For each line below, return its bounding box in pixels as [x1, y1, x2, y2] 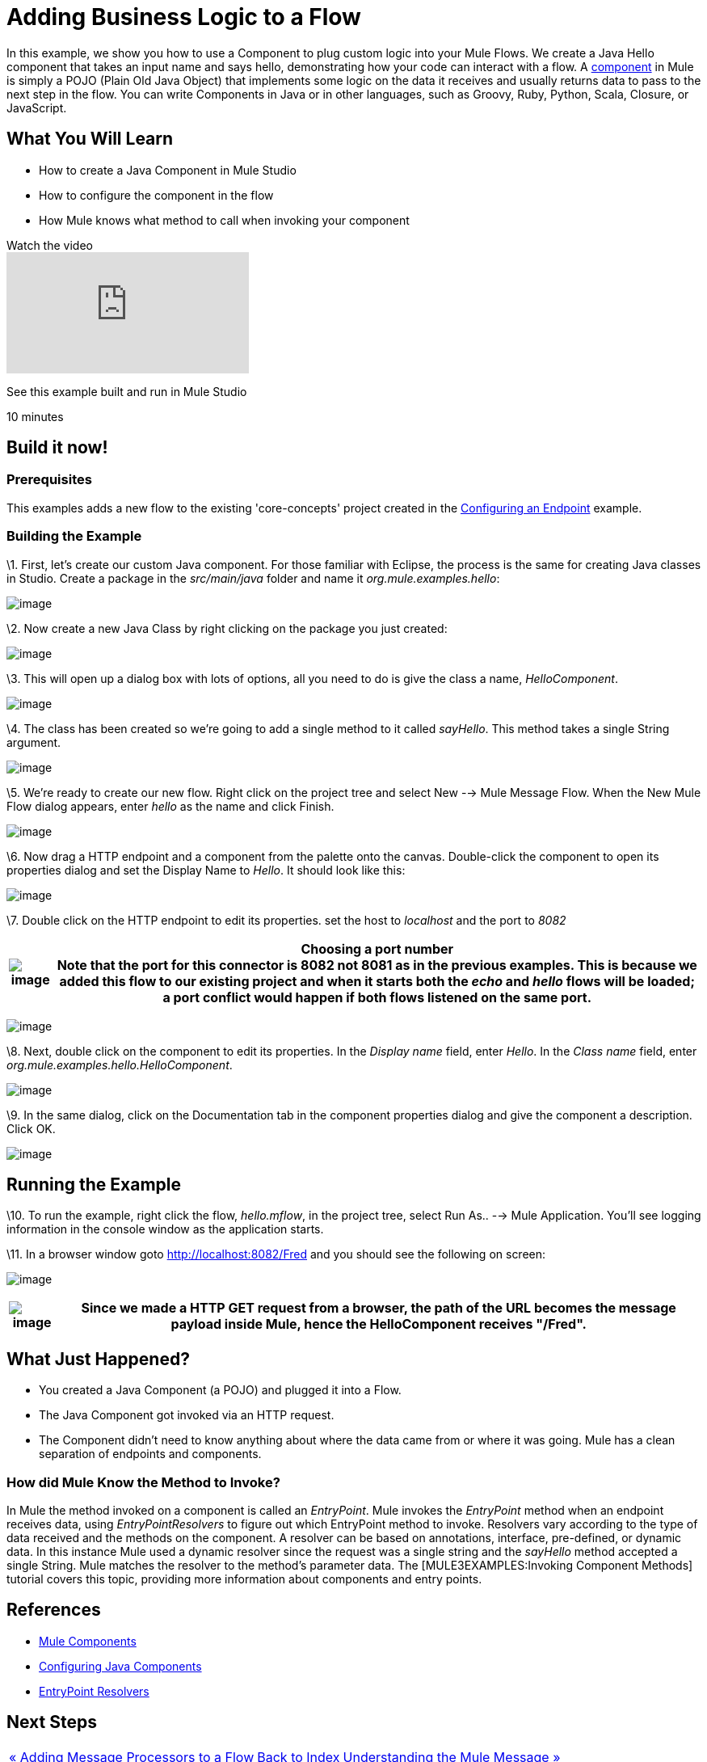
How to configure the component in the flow [39, 188, 274, 202]
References [6, 1600, 101, 1621]
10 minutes [6, 409, 64, 424]
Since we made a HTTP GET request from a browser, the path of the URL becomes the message [81, 1300, 676, 1317]
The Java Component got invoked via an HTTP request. [39, 1408, 335, 1423]
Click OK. [6, 1121, 56, 1136]
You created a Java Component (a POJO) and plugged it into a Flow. [39, 1383, 402, 1397]
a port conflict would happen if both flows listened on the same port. [162, 988, 592, 1005]
